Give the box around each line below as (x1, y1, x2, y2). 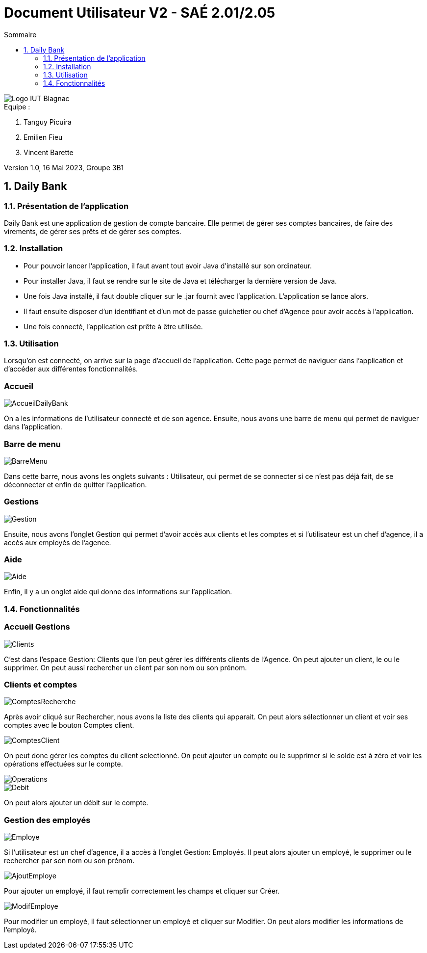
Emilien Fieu (24, 132, 63, 141)
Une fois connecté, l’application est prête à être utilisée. (24, 322, 203, 331)
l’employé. (4, 926, 37, 934)
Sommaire (4, 30, 37, 39)
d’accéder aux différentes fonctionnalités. (4, 365, 138, 373)
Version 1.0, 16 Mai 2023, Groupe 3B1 (4, 163, 124, 172)
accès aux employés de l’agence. (4, 538, 111, 547)
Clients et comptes (4, 679, 77, 689)
